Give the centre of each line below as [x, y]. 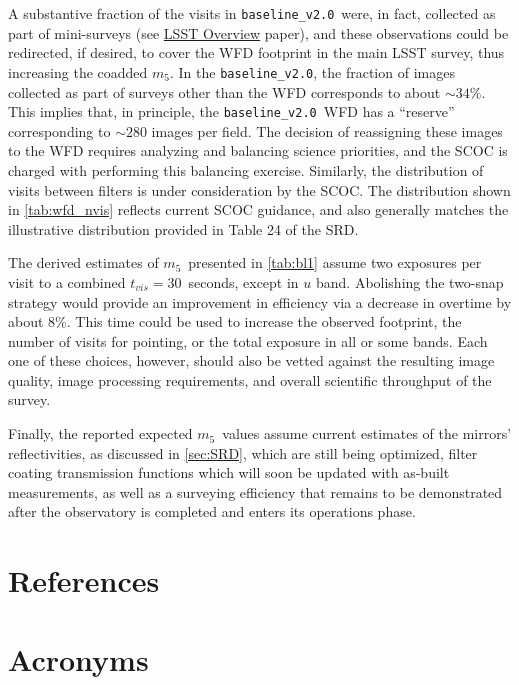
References [84, 580]
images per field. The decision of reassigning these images [327, 130]
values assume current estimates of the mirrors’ [367, 433]
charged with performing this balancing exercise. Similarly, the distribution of [246, 169]
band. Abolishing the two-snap [409, 281]
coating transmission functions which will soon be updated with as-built [229, 472]
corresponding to [59, 130]
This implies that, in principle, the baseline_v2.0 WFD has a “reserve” [231, 111]
